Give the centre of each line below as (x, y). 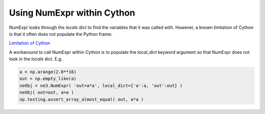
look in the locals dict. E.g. (36, 59)
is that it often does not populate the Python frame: (61, 34)
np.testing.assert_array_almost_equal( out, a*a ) (82, 99)
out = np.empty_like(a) (48, 79)
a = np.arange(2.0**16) (48, 72)
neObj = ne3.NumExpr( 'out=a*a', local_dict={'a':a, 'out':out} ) (101, 85)
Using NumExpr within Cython (72, 13)
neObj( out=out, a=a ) (47, 92)
